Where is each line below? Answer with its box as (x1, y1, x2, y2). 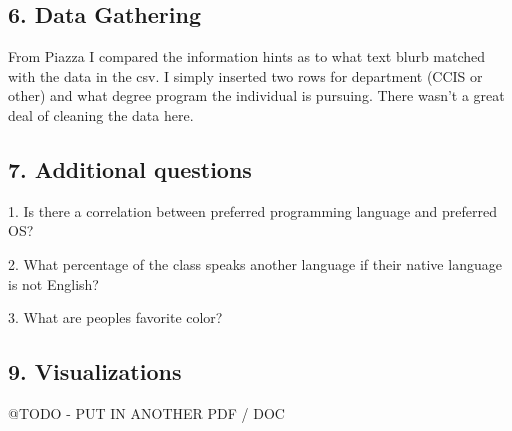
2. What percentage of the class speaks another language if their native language (8, 253, 502, 274)
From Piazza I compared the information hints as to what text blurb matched (8, 46, 486, 67)
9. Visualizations (8, 356, 182, 387)
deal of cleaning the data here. (8, 104, 194, 125)
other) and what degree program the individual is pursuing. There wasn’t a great (8, 85, 505, 106)
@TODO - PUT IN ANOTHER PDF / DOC (8, 402, 285, 423)
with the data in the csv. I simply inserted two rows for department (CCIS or (8, 65, 483, 86)
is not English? (8, 273, 99, 294)
